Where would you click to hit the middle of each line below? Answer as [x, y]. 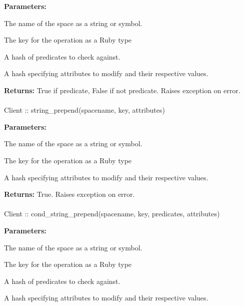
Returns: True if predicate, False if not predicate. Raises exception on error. [122, 90]
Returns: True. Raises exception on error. [69, 194]
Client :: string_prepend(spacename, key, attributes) [84, 110]
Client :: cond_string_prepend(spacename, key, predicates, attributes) [112, 214]
